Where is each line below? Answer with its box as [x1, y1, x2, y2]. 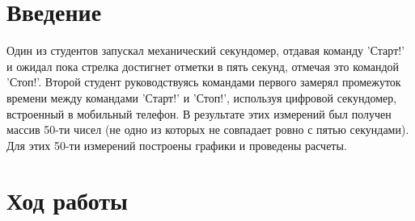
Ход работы [6, 184, 128, 217]
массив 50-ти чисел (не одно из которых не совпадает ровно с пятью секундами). [6, 121, 409, 138]
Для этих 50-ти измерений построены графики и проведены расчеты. [6, 136, 347, 153]
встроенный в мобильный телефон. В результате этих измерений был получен [6, 105, 392, 122]
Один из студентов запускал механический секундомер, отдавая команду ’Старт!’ [6, 42, 405, 59]
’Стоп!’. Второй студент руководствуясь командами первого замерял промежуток [6, 73, 401, 90]
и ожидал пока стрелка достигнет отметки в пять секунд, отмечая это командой [6, 57, 400, 74]
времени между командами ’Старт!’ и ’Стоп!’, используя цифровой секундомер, [6, 89, 397, 106]
